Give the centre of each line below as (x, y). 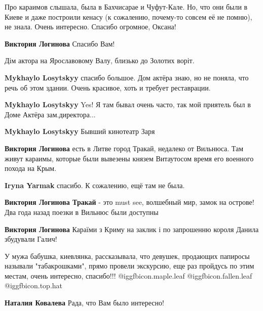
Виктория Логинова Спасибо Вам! (60, 43)
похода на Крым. (31, 168)
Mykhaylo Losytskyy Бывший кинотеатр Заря (80, 131)
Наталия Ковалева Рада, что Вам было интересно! (84, 303)
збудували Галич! (31, 239)
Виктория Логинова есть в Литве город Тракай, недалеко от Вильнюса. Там (124, 148)
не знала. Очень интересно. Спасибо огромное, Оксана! (90, 27)
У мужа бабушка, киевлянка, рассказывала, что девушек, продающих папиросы (127, 256)
